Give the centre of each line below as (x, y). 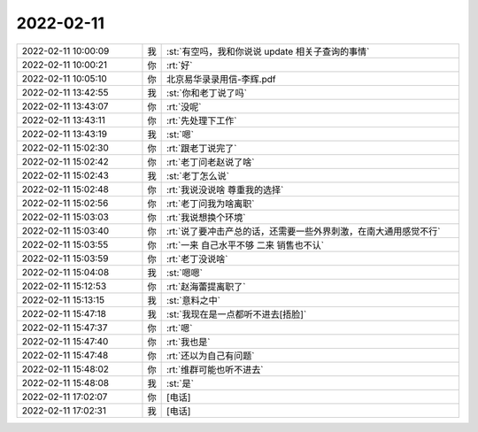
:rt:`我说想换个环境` (206, 217)
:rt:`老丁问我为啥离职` (210, 204)
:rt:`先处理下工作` (201, 120)
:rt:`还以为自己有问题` (210, 356)
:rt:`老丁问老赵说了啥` (210, 162)
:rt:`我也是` (188, 342)
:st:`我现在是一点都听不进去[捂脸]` (236, 314)
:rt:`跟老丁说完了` (201, 148)
